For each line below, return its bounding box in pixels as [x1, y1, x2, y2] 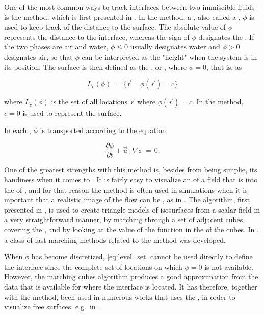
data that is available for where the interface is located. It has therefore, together [4, 281, 257, 292]
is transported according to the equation [40, 124, 166, 135]
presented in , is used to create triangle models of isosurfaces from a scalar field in [4, 204, 260, 215]
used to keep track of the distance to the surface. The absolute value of [4, 21, 226, 32]
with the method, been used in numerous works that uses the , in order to [4, 291, 235, 302]
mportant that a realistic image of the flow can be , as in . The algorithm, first [4, 194, 250, 205]
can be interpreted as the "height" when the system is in [82, 51, 257, 62]
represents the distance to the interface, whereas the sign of [4, 31, 190, 42]
